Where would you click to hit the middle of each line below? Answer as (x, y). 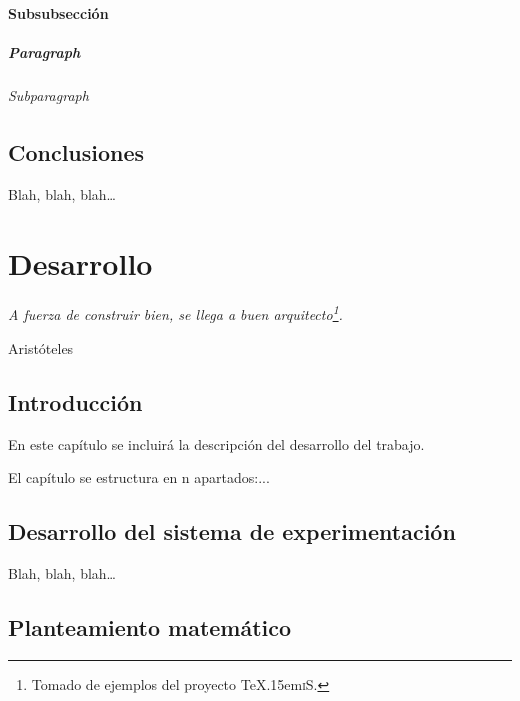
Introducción (75, 401)
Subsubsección (58, 12)
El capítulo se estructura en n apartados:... (139, 477)
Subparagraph (48, 94)
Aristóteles (41, 347)
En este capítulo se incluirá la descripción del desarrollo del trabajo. (216, 443)
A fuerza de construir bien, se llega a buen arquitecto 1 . (175, 313)
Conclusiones (76, 151)
